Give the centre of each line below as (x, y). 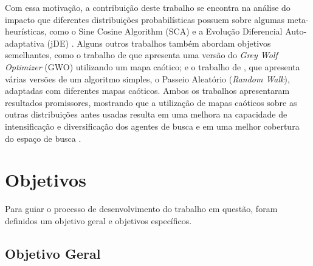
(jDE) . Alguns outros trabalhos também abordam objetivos (159, 43)
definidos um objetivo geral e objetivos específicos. (98, 220)
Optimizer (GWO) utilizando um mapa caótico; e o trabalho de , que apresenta (153, 66)
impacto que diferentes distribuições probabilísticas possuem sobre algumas (145, 19)
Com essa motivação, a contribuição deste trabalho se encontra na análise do (148, 7)
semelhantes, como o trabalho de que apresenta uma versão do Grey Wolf (141, 55)
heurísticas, (26, 31)
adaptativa (25, 43)
